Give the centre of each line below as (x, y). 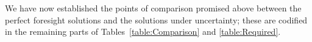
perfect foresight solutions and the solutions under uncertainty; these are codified (156, 19)
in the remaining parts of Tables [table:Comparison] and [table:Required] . (143, 31)
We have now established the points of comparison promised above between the (153, 8)
